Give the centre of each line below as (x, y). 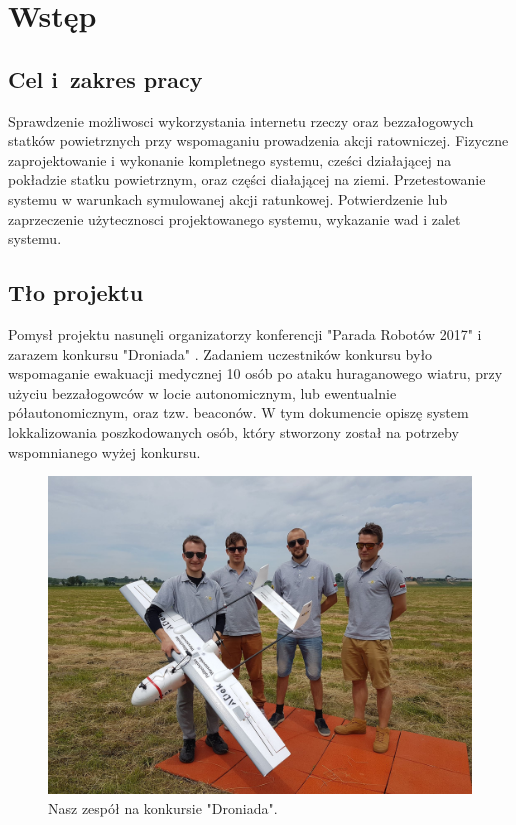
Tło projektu (76, 292)
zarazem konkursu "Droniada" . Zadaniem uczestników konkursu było (220, 353)
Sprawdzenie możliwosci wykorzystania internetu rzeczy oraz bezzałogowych (241, 120)
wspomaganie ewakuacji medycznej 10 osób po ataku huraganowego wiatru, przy (255, 373)
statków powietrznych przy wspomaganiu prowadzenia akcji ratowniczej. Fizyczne (258, 140)
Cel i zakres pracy (105, 78)
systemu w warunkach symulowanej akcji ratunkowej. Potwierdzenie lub (228, 198)
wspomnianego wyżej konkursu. (104, 451)
